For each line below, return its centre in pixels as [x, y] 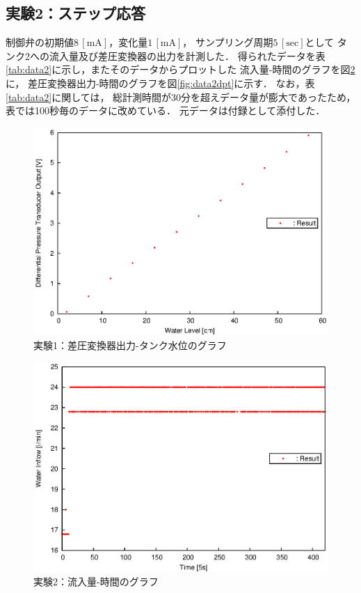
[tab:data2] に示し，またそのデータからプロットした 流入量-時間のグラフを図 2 [180, 69]
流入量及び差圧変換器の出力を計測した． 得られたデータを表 [187, 55]
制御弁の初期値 [40, 42]
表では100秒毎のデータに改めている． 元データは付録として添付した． [166, 110]
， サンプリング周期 [228, 42]
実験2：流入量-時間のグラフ [96, 582]
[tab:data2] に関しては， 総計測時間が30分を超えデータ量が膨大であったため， [181, 97]
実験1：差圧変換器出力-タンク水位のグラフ [130, 345]
